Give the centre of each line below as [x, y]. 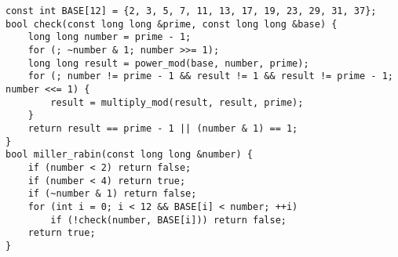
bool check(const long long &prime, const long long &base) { [172, 24]
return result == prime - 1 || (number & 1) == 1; [163, 128]
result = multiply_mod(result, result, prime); [177, 102]
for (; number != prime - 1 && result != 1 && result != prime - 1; [210, 76]
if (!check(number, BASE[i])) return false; [168, 220]
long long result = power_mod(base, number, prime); [168, 63]
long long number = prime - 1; [110, 37]
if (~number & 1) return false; [112, 194]
